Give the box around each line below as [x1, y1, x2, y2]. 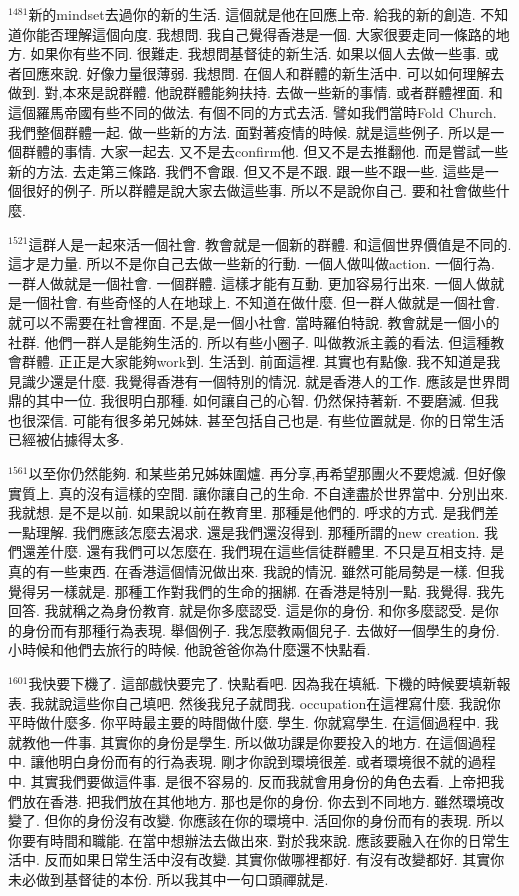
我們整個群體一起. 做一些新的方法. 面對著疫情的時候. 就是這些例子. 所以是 [8, 121, 491, 142]
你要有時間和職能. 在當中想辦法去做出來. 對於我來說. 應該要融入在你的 [8, 829, 468, 850]
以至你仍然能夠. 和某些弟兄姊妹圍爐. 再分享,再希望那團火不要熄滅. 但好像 [28, 463, 506, 484]
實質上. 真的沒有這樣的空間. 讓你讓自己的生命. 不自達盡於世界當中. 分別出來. [8, 482, 509, 503]
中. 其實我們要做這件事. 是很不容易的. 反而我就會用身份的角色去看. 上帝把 [8, 770, 491, 791]
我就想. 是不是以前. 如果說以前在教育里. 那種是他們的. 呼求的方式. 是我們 [8, 502, 485, 523]
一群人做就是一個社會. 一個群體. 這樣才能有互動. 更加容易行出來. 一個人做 [8, 272, 491, 293]
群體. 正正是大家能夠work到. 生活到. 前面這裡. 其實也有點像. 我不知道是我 [21, 351, 501, 372]
